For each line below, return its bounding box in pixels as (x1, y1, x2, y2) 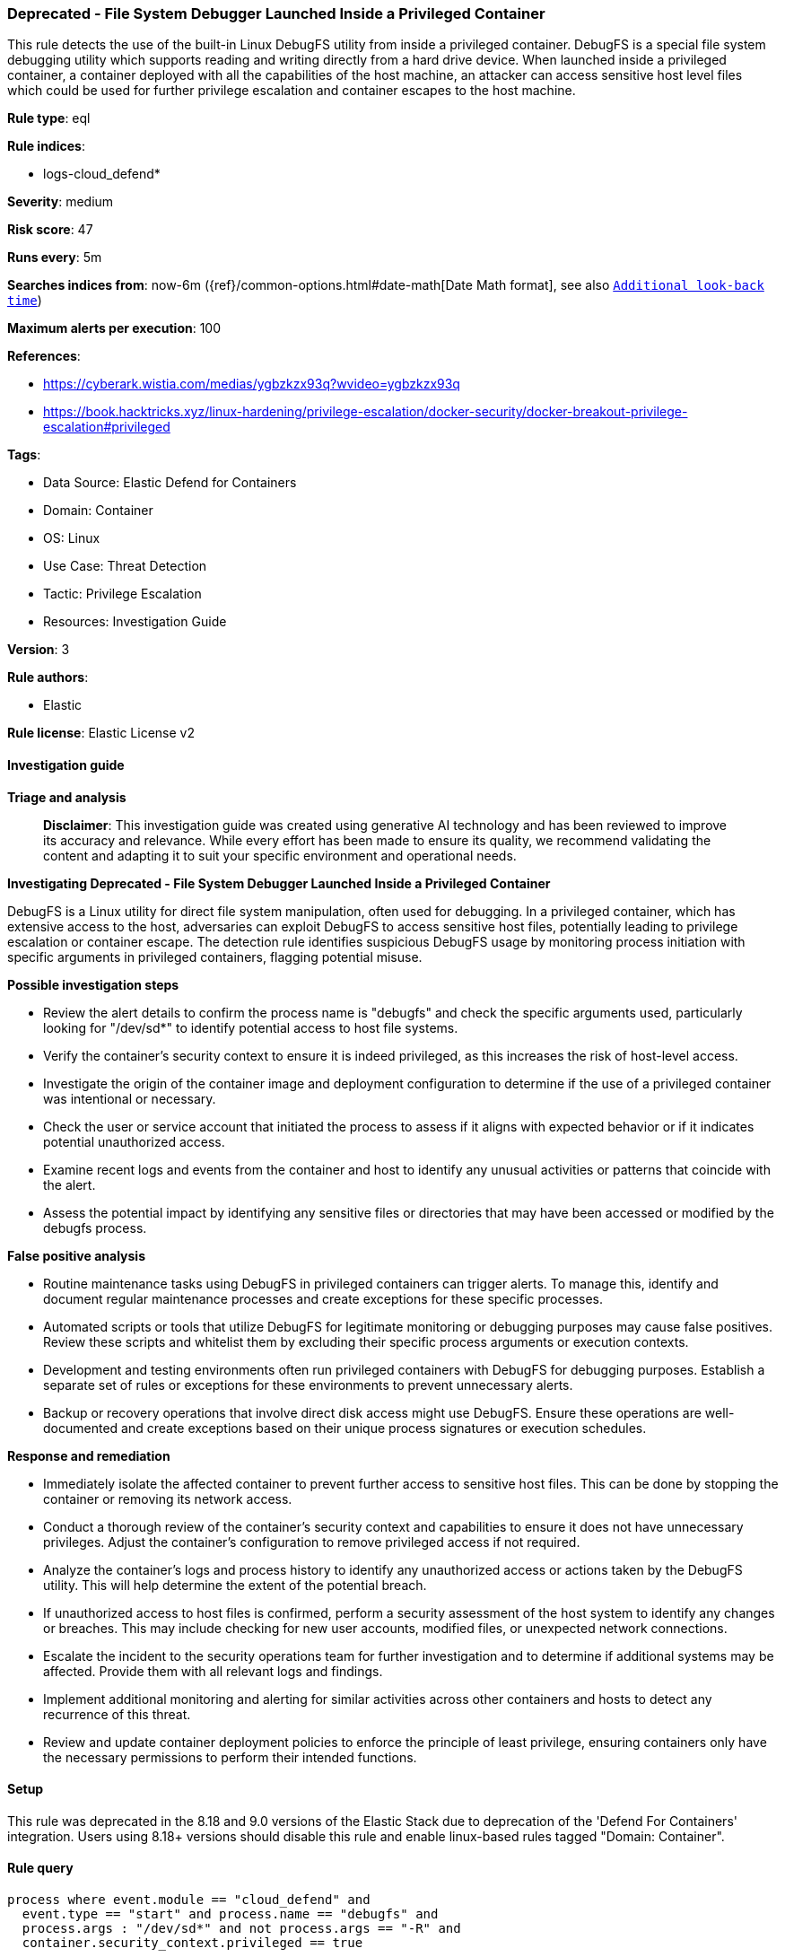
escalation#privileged (43, 419, 170, 435)
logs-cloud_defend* (43, 166, 161, 182)
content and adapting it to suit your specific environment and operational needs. (43, 847, 517, 863)
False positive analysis (7, 1247, 145, 1263)
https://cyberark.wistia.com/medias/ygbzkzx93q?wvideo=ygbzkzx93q (43, 376, 460, 392)
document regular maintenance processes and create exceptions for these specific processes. (43, 1290, 603, 1306)
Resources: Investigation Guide (43, 614, 227, 630)
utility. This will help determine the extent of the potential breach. (43, 1577, 427, 1593)
